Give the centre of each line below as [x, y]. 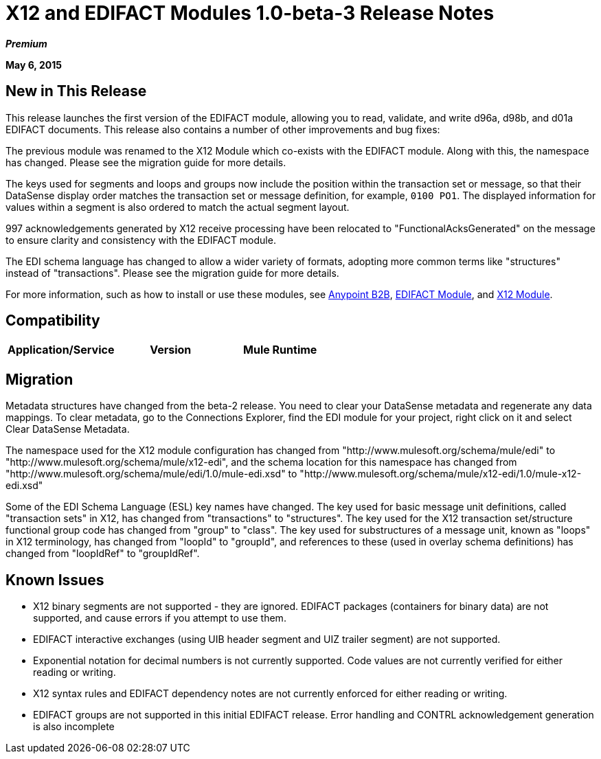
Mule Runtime [280, 350]
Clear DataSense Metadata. [68, 429]
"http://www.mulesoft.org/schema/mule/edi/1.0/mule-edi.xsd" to [151, 474]
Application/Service [61, 350]
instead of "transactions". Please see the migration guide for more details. [172, 273]
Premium [26, 43]
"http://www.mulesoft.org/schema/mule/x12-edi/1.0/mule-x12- [441, 474]
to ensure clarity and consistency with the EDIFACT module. [141, 240]
